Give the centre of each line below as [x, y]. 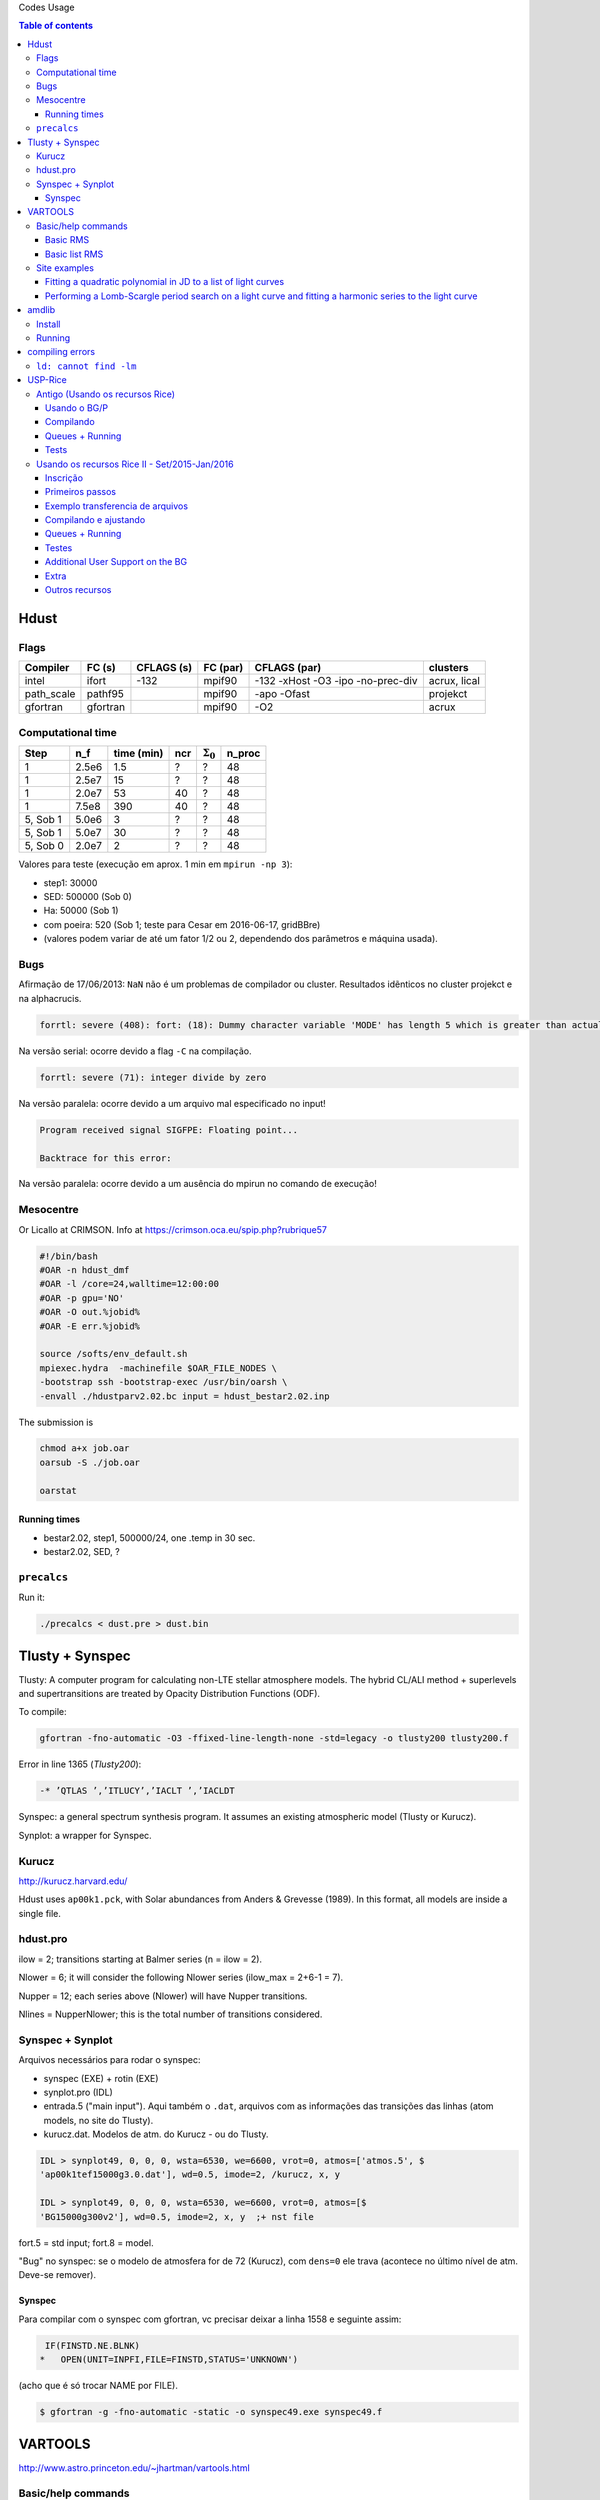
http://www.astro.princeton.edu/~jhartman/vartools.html [134, 2467]
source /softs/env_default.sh [113, 1354]
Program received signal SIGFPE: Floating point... [169, 1129]
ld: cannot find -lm [86, 366]
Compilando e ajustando [95, 520]
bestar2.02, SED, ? [81, 1552]
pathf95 [105, 694]
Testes [59, 547]
